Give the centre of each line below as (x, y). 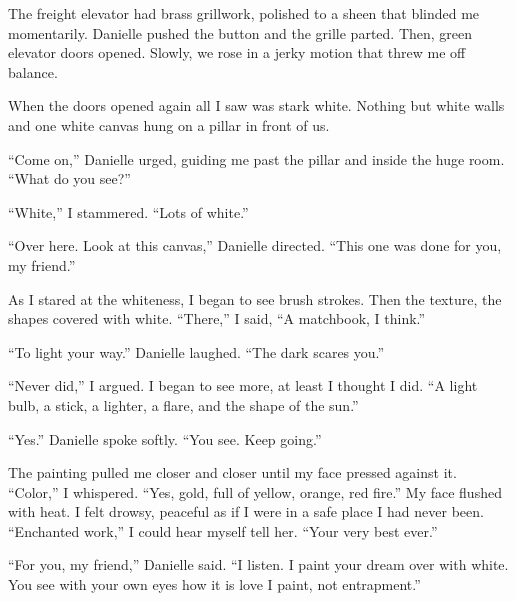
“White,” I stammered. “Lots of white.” (128, 211)
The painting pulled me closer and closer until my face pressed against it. (232, 472)
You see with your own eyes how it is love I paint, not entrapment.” (214, 584)
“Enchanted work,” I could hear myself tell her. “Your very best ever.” (223, 530)
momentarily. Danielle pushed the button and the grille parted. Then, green (240, 32)
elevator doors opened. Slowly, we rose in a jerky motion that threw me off (237, 52)
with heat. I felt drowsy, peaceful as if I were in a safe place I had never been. (246, 511)
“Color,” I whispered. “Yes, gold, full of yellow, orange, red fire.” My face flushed (255, 491)
